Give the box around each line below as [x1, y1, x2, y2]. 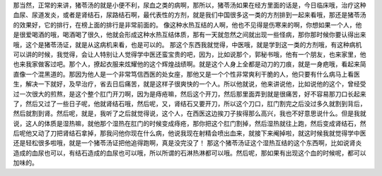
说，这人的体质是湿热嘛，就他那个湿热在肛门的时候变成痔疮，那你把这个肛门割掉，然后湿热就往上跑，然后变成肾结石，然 [13, 119, 366, 127]
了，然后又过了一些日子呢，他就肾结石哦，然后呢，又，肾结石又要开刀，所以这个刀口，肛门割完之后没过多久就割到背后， [13, 99, 366, 108]
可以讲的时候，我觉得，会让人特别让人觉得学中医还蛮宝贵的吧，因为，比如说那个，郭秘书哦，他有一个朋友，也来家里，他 [13, 50, 366, 58]
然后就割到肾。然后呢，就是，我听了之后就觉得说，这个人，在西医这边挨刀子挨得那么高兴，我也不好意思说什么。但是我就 [13, 109, 366, 118]
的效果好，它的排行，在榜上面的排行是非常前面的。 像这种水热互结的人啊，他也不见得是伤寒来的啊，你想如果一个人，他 [13, 20, 362, 29]
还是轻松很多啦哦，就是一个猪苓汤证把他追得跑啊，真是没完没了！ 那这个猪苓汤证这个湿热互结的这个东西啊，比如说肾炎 [13, 139, 362, 147]
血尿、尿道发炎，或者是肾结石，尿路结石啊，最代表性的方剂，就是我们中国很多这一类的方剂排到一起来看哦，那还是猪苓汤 [13, 11, 366, 19]
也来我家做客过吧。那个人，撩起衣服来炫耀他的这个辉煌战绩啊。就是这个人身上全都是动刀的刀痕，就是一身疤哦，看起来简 [13, 60, 366, 68]
